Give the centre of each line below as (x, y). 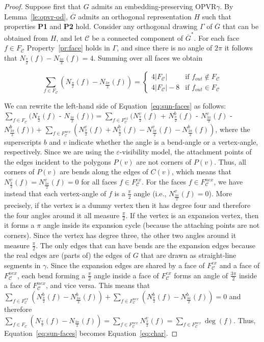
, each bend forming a (51, 275)
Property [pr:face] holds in (68, 48)
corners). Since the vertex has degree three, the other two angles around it (120, 235)
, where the (233, 129)
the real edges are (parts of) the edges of (68, 255)
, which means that (201, 172)
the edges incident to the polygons (58, 161)
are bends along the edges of (104, 172)
